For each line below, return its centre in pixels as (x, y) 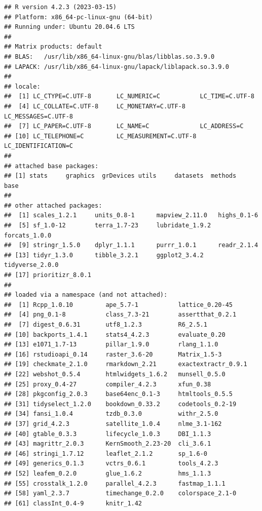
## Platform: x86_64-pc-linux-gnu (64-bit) (79, 17)
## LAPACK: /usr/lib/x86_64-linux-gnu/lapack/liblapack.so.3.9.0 (117, 67)
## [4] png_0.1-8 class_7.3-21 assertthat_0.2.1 (120, 315)
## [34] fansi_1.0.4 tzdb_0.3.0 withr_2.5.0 (111, 414)
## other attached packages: (53, 205)
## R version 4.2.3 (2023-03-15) (60, 7)
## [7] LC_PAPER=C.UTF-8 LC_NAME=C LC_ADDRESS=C (124, 126)
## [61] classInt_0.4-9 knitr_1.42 (73, 503)
